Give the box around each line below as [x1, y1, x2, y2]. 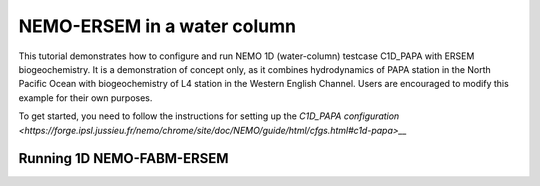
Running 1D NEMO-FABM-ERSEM [18, 150, 229, 167]
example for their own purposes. [18, 91, 153, 104]
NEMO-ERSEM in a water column [18, 15, 297, 37]
